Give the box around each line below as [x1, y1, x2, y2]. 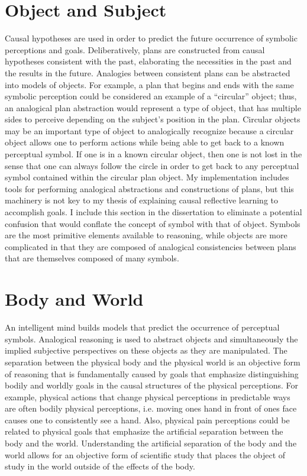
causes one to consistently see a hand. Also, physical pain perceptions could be [5, 413, 290, 426]
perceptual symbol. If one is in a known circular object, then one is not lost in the [5, 148, 302, 160]
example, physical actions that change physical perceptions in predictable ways [5, 390, 290, 403]
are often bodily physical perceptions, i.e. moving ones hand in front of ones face [5, 402, 297, 415]
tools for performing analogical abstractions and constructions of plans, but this [5, 182, 294, 195]
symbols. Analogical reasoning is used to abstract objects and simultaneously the [5, 332, 298, 345]
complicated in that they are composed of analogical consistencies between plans [5, 240, 296, 252]
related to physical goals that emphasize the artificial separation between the [5, 425, 283, 438]
